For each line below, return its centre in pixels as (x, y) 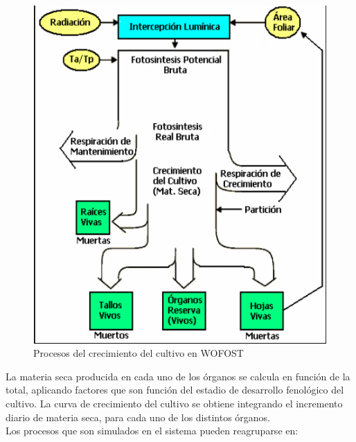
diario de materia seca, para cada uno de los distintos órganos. (138, 417)
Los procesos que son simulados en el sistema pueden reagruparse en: (152, 431)
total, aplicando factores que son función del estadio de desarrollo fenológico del (175, 390)
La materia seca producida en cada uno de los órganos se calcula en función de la (178, 376)
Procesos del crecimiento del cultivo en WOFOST (139, 353)
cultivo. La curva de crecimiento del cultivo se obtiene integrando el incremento (174, 403)
